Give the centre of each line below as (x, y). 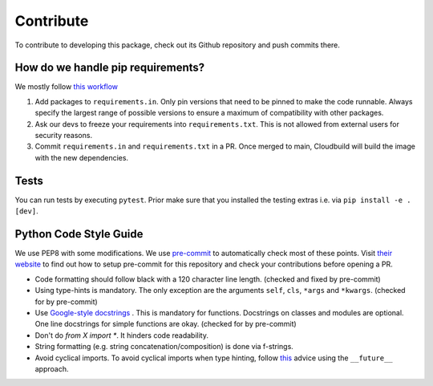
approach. (52, 368)
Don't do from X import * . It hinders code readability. (121, 335)
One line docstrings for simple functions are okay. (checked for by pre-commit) (166, 324)
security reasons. (63, 136)
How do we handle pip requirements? (110, 68)
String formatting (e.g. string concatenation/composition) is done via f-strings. (164, 347)
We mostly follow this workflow (67, 87)
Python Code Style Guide (79, 234)
